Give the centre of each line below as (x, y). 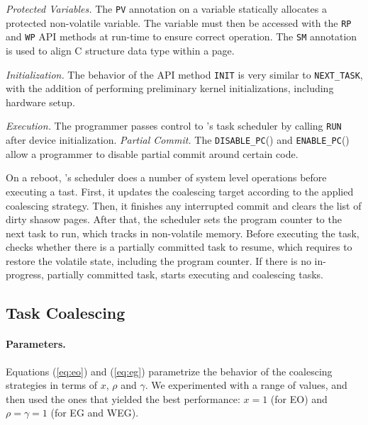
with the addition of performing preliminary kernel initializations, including (170, 88)
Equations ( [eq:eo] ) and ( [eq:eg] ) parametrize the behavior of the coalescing (169, 371)
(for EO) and (299, 398)
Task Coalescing (66, 313)
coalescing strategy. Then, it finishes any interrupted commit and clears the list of (184, 205)
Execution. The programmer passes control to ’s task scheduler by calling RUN (174, 126)
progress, (25, 274)
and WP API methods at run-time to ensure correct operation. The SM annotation (182, 36)
